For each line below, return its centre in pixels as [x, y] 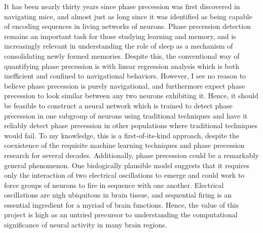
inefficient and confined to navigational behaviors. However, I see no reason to [125, 76]
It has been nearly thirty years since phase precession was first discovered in [122, 6]
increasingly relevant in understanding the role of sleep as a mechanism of [119, 46]
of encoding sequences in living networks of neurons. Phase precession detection [127, 26]
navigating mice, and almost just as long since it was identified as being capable [128, 16]
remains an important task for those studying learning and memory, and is [120, 36]
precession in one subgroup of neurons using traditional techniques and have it [126, 115]
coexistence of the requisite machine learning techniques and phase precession [124, 145]
